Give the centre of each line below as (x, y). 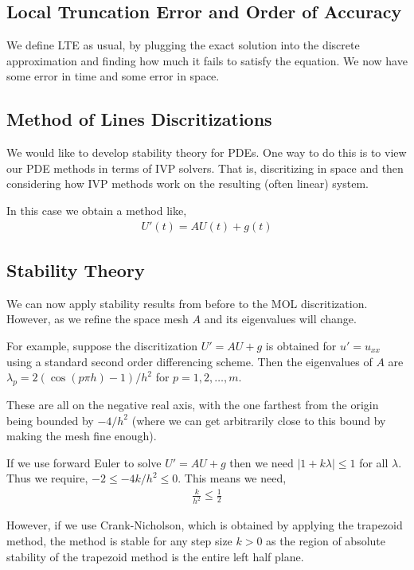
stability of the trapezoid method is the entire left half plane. (155, 556)
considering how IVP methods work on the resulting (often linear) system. (187, 183)
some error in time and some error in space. (113, 76)
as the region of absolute (326, 540)
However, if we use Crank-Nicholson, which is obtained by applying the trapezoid (205, 525)
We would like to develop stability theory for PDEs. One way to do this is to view (207, 152)
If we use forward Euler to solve (84, 462)
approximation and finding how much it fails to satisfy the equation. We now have (207, 60)
